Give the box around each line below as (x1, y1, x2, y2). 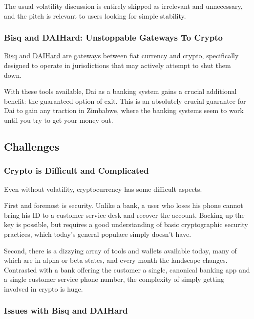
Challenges (4, 138, 60, 154)
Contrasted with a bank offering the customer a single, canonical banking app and (4, 264, 250, 274)
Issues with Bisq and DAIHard (4, 304, 128, 317)
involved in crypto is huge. (4, 283, 83, 294)
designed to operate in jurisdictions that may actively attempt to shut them (4, 60, 231, 70)
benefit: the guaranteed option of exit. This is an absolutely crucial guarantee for (4, 95, 246, 106)
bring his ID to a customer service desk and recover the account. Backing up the (4, 209, 245, 220)
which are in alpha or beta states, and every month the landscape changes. (4, 255, 228, 265)
